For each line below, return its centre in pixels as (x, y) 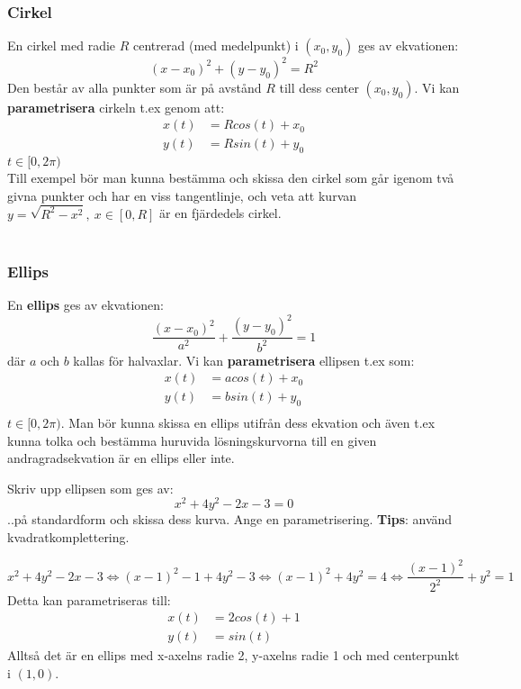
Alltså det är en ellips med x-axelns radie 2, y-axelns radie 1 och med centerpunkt (234, 655)
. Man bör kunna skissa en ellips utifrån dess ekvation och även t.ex (248, 422)
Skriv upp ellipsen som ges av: (90, 488)
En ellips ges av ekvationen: (86, 305)
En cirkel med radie (62, 45)
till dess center (319, 87)
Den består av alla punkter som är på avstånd (135, 87)
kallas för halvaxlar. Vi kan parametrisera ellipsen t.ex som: (244, 360)
